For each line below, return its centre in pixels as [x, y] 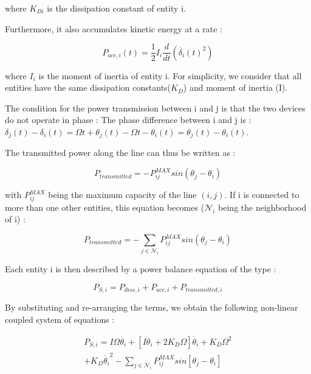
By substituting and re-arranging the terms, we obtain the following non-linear [152, 307]
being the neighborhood [262, 207]
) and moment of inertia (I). [235, 87]
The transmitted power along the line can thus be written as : [120, 153]
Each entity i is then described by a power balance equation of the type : [141, 269]
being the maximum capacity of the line [122, 195]
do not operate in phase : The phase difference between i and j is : [128, 120]
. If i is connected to [262, 195]
